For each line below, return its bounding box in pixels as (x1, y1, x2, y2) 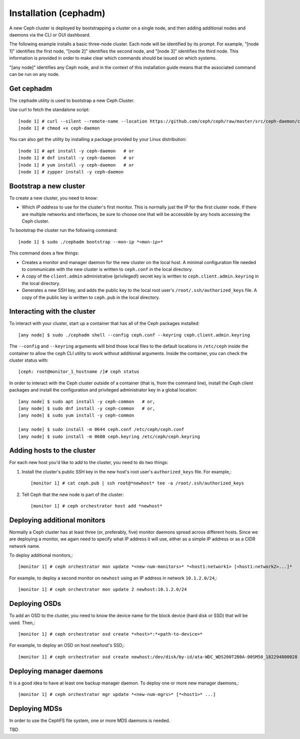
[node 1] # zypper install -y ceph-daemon (18, 169, 124, 174)
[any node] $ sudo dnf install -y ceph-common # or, (18, 405, 155, 411)
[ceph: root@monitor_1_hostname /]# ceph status (18, 369, 139, 374)
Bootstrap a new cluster (9, 181, 85, 190)
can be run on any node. (9, 71, 60, 77)
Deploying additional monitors (9, 515, 105, 524)
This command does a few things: (9, 250, 79, 256)
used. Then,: (9, 619, 35, 625)
